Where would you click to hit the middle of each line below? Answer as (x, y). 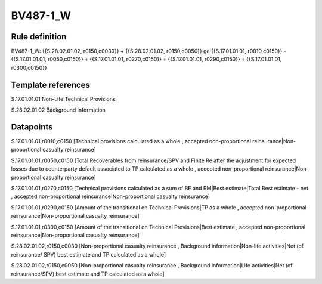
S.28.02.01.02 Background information (58, 110)
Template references (51, 84)
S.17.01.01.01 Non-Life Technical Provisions (63, 99)
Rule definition (39, 37)
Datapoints (32, 127)
